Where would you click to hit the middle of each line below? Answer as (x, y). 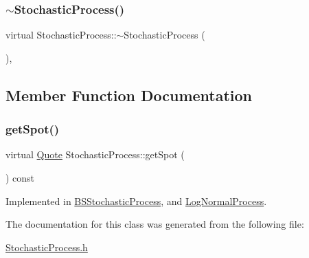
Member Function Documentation (129, 95)
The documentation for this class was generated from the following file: (155, 224)
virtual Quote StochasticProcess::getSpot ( (95, 154)
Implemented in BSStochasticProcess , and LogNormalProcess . (136, 201)
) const (20, 178)
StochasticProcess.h (47, 247)
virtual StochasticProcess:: (61, 35)
